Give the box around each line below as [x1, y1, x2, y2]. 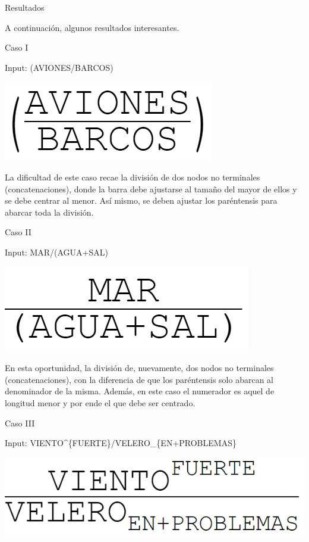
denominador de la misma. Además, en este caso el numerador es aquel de [5, 385, 275, 397]
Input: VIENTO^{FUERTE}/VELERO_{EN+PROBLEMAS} [5, 437, 237, 449]
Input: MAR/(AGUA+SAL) [5, 245, 108, 258]
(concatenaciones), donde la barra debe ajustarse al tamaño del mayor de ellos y [5, 182, 297, 195]
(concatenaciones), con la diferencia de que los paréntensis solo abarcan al [5, 373, 273, 385]
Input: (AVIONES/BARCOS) [5, 61, 113, 73]
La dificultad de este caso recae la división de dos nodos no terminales [5, 170, 260, 183]
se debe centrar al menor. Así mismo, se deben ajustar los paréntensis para [5, 194, 278, 207]
